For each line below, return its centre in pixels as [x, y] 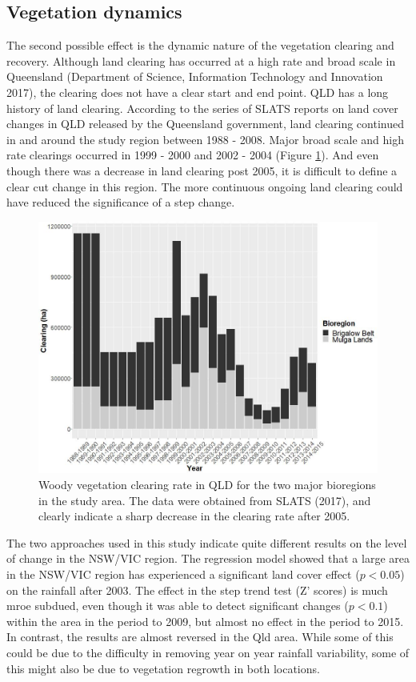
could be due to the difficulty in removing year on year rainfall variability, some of [208, 652]
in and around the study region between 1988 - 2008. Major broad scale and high [205, 139]
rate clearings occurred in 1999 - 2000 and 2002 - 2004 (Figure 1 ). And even [193, 155]
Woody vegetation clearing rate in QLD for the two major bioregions [207, 485]
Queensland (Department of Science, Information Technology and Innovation [195, 76]
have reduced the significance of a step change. [121, 202]
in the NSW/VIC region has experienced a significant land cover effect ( [183, 574]
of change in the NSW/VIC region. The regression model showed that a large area [208, 558]
